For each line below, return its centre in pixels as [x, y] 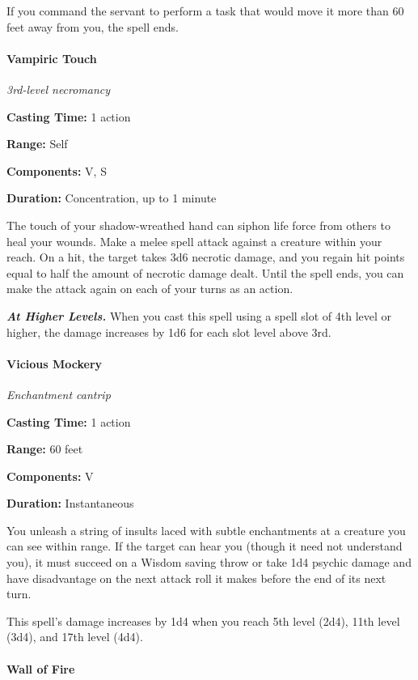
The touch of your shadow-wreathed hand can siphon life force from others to [198, 225]
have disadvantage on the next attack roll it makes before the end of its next [196, 578]
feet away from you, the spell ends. [93, 26]
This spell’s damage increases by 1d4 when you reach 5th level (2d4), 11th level [203, 620]
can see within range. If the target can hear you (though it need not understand [205, 546]
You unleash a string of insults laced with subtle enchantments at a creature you [206, 530]
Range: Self [37, 144]
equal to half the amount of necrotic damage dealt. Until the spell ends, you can [205, 272]
